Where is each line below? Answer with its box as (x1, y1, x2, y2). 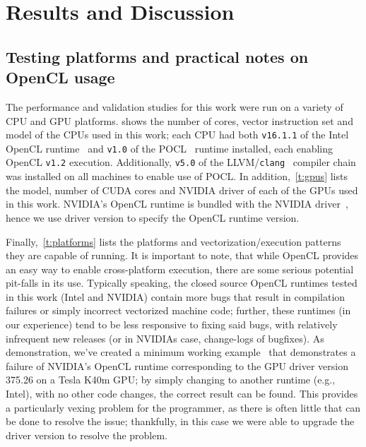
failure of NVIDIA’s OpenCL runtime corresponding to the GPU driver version (6, 358, 349, 373)
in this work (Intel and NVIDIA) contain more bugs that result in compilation (6, 289, 346, 304)
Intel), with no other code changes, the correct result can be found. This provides (6, 386, 358, 401)
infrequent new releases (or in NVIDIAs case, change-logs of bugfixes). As (6, 330, 324, 345)
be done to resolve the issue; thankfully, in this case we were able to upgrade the (6, 414, 355, 429)
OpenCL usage (6, 66, 115, 88)
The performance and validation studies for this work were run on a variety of (6, 99, 343, 114)
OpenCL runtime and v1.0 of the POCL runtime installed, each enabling (6, 141, 333, 155)
